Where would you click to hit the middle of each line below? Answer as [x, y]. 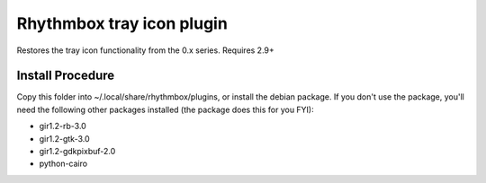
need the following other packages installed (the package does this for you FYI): [165, 109]
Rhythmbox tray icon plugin [122, 23]
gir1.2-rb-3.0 [63, 126]
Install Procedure [66, 76]
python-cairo [63, 164]
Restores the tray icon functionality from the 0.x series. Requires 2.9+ [145, 50]
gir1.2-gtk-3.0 [64, 138]
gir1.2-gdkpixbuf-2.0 [77, 152]
